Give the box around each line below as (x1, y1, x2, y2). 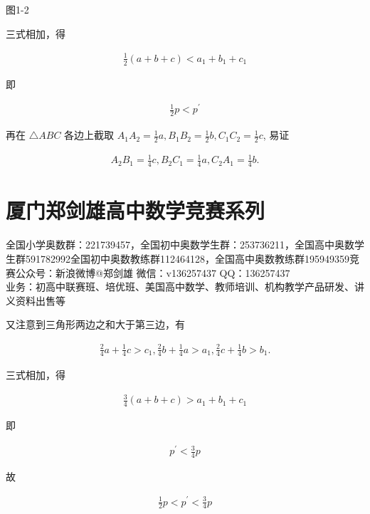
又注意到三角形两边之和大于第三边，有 (6, 317, 185, 332)
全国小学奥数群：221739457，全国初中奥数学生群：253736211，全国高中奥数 (6, 237, 354, 252)
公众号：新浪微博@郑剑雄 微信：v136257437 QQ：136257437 (15, 265, 290, 280)
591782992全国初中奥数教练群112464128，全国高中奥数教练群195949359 (25, 251, 349, 266)
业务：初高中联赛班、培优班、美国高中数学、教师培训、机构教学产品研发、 (6, 279, 354, 294)
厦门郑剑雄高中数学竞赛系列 (6, 196, 265, 225)
